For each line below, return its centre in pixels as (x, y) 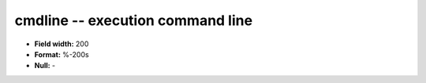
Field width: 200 (62, 44)
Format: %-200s (62, 54)
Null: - (45, 66)
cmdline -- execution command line (133, 20)
